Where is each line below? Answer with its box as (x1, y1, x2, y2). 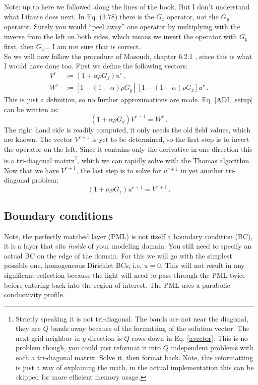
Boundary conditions (4, 207, 113, 223)
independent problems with (171, 342, 254, 353)
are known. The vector (4, 134, 72, 144)
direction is (88, 332, 122, 343)
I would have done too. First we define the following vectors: (4, 61, 188, 71)
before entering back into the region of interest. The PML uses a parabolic (4, 279, 230, 290)
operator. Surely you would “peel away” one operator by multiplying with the (4, 21, 240, 32)
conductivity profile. (4, 289, 65, 300)
